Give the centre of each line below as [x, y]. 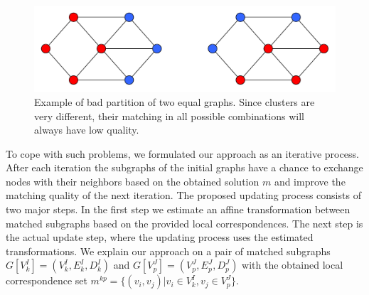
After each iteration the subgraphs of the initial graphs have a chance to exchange [184, 167]
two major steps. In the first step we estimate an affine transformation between [178, 209]
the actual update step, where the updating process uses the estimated [160, 237]
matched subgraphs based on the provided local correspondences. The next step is [184, 223]
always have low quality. [87, 130]
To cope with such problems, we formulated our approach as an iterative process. [182, 153]
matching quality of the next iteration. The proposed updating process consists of [183, 195]
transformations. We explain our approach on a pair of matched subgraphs [168, 251]
